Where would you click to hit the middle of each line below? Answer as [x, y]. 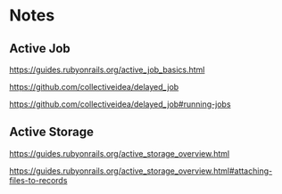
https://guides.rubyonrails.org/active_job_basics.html [107, 69]
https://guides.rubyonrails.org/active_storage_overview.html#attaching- [141, 171]
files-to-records [38, 180]
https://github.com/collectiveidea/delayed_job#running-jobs [120, 104]
